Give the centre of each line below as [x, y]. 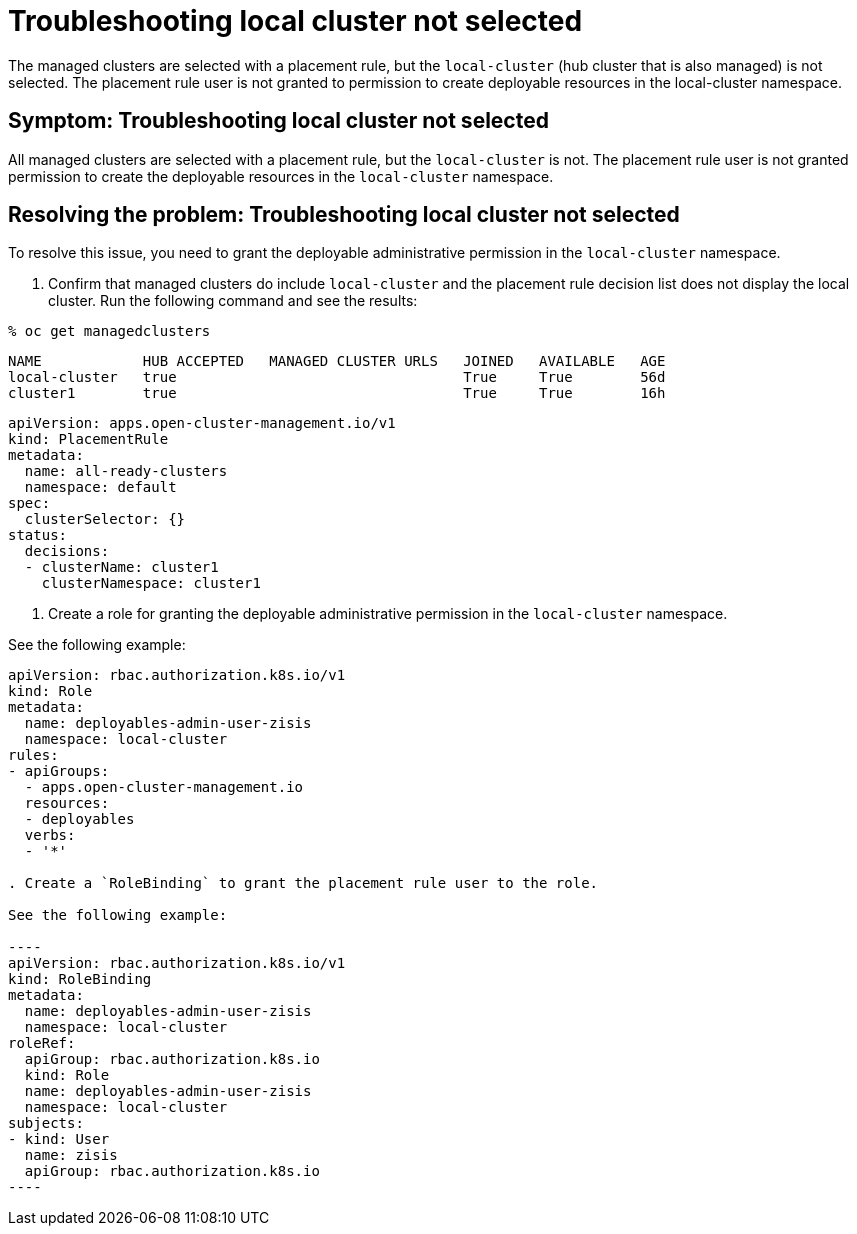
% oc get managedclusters [109, 331]
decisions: [67, 551]
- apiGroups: [59, 771]
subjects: [46, 1123]
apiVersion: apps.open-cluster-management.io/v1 [202, 423]
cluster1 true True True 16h [337, 393]
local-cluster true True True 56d [337, 377]
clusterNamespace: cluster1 [151, 583]
